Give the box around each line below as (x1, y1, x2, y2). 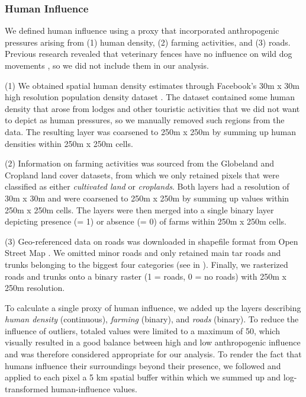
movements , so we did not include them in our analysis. (5, 59, 209, 71)
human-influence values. (51, 382, 137, 395)
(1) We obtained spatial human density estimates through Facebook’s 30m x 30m (5, 79, 300, 91)
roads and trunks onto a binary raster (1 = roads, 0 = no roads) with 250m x (5, 270, 286, 282)
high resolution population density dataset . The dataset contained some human (5, 91, 295, 103)
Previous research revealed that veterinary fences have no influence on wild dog (5, 47, 292, 60)
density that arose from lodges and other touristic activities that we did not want (5, 102, 300, 114)
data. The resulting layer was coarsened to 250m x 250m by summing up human (5, 125, 296, 137)
